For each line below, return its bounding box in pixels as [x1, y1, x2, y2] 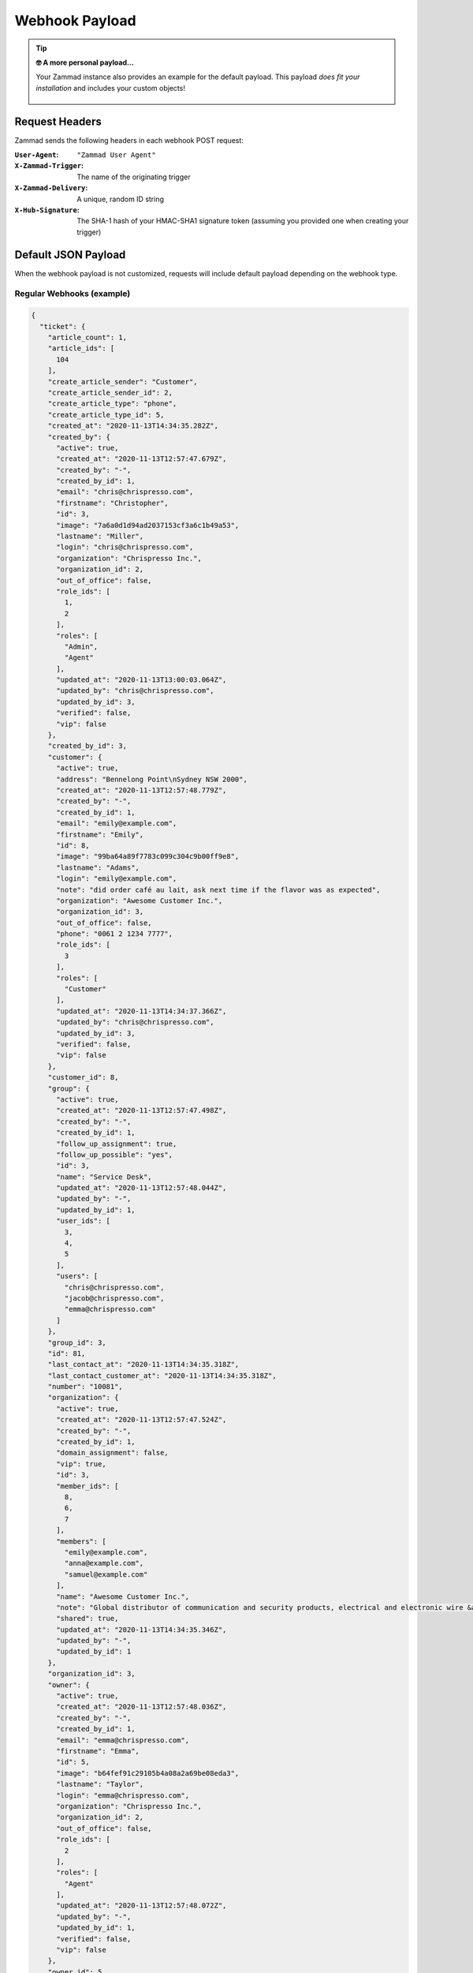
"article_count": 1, [47, 332, 128, 342]
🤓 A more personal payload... [35, 58, 134, 67]
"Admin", [64, 642, 99, 651]
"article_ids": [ [47, 344, 115, 353]
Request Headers [14, 114, 102, 128]
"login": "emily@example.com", [56, 874, 177, 883]
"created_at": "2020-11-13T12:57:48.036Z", [56, 1702, 227, 1712]
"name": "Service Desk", [56, 1172, 153, 1181]
